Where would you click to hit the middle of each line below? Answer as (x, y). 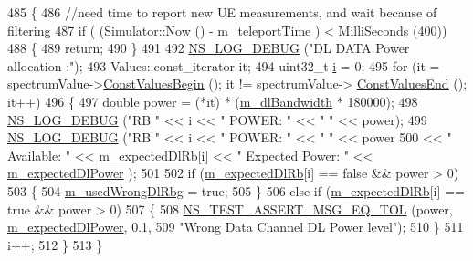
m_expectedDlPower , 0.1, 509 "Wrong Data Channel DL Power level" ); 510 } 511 (236, 227)
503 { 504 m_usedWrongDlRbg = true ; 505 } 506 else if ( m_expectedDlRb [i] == (236, 190)
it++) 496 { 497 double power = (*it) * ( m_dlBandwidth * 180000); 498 (213, 101)
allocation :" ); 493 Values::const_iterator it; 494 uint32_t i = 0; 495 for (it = (224, 65)
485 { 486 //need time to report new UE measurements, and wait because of (222, 12)
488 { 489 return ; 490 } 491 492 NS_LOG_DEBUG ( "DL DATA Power (209, 48)
